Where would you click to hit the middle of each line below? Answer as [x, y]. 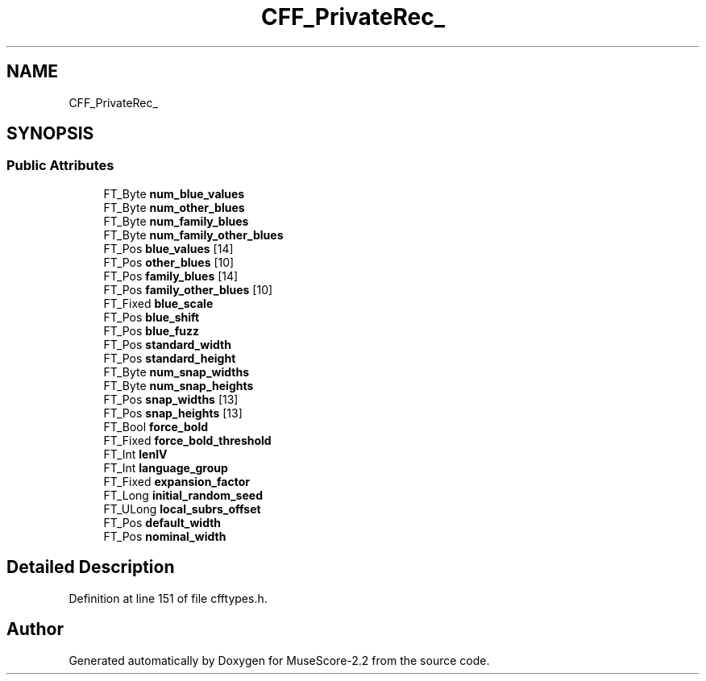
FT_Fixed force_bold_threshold [187, 440]
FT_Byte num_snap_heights [179, 385]
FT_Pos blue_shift [152, 317]
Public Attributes [60, 166]
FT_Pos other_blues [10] [169, 262]
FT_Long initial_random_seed [183, 495]
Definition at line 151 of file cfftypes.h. [168, 598]
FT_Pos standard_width [167, 344]
